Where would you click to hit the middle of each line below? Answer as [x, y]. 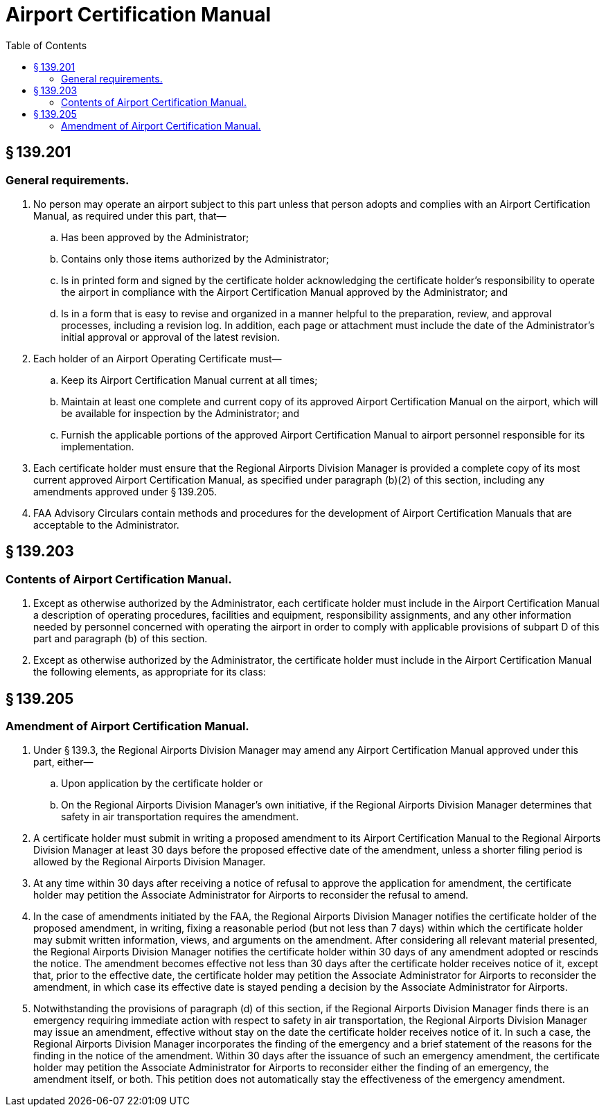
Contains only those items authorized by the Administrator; [195, 258]
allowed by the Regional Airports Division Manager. [150, 862]
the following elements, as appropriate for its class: [150, 672]
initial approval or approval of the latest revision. [171, 337]
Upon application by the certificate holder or [162, 784]
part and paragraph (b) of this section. [121, 639]
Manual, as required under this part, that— [130, 215]
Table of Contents [46, 45]
